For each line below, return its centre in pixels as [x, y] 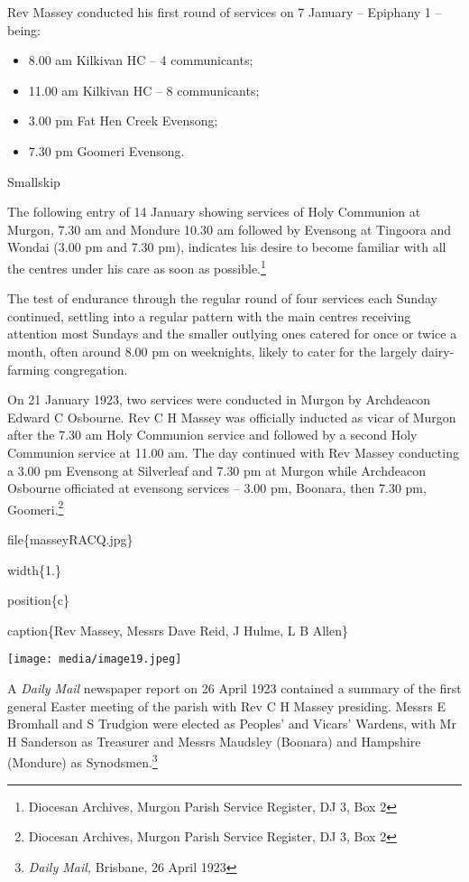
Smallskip [34, 181]
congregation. [91, 369]
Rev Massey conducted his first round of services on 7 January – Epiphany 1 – [225, 12]
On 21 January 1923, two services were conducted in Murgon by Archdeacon [219, 399]
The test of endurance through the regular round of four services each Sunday [222, 298]
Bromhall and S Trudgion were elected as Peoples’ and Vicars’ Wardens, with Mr [232, 724]
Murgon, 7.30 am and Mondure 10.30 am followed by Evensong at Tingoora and [229, 229]
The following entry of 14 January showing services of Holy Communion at [214, 212]
